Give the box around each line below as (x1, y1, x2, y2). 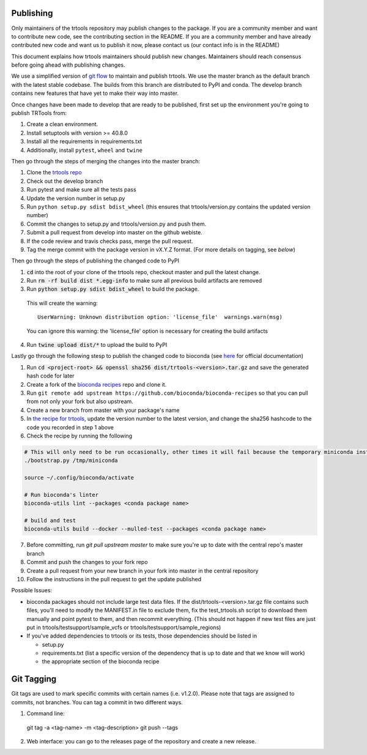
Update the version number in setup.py (26, 195, 125, 202)
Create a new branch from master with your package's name (26, 406, 180, 414)
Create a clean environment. (26, 121, 98, 128)
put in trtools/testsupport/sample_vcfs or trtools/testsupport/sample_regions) (26, 623, 221, 631)
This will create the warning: (26, 299, 98, 307)
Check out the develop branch (26, 177, 103, 185)
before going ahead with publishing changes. (11, 61, 125, 69)
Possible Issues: (11, 587, 52, 594)
